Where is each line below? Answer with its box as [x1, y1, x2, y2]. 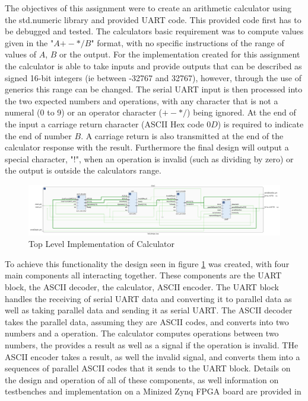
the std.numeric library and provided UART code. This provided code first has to [5, 13, 301, 25]
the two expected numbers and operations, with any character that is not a [5, 94, 278, 107]
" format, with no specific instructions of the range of [91, 36, 284, 49]
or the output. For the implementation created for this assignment [59, 48, 300, 60]
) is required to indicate [217, 117, 304, 130]
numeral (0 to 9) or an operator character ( [5, 106, 163, 118]
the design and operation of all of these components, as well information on [5, 373, 279, 386]
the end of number [5, 129, 72, 142]
